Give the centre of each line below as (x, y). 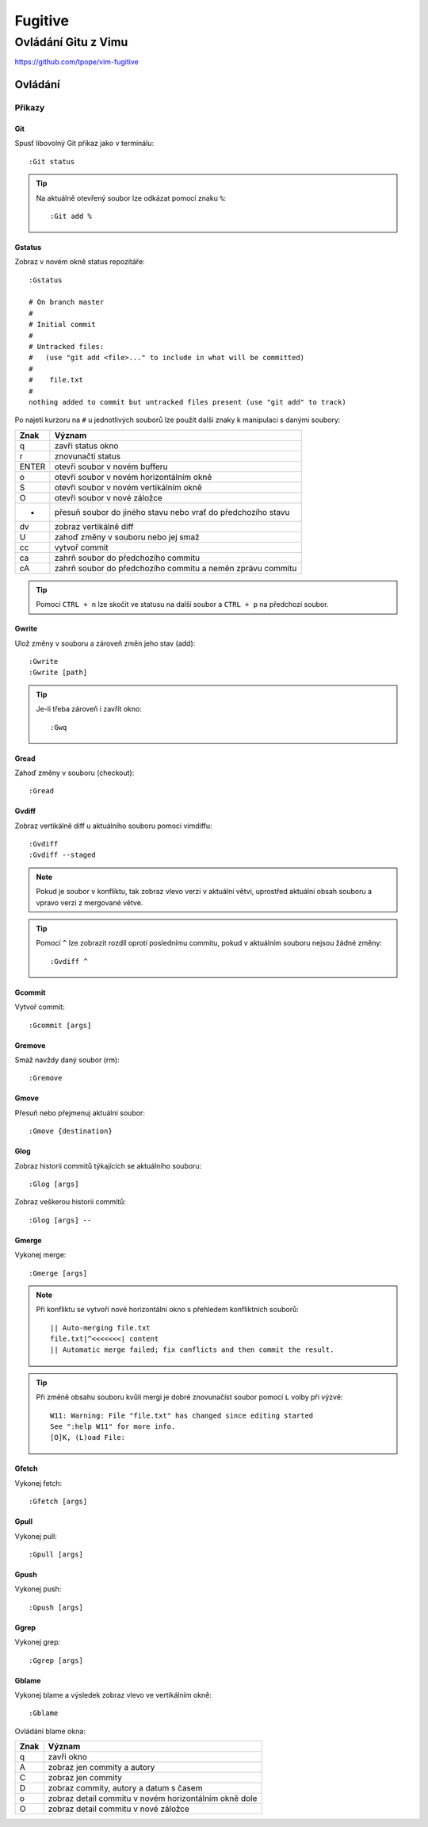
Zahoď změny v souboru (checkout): (75, 773)
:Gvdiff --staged (62, 855)
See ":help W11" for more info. (113, 1427)
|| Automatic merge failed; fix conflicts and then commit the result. (192, 1350)
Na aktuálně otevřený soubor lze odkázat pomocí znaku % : (131, 198)
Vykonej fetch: (38, 1483)
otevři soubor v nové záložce (108, 497)
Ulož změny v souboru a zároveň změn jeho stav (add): (105, 643)
